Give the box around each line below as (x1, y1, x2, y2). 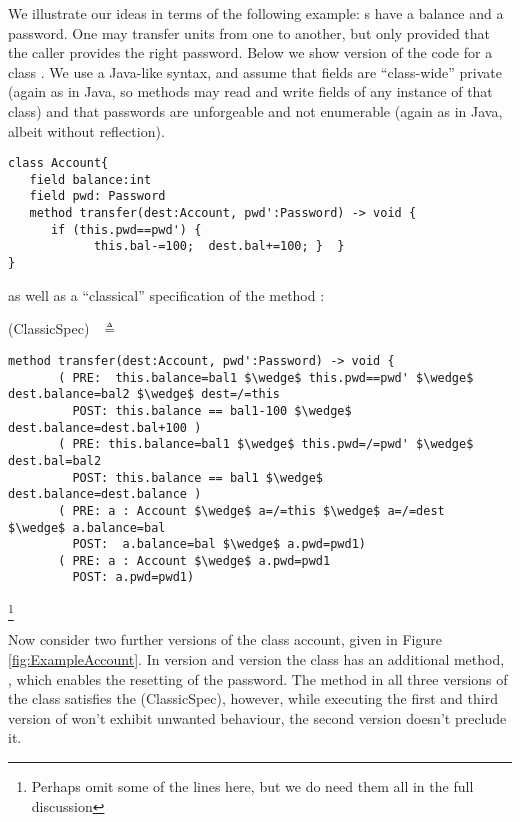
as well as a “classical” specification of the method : (8, 284, 325, 305)
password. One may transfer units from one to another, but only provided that (8, 22, 491, 43)
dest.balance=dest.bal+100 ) (8, 420, 202, 435)
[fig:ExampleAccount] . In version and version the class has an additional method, (8, 649, 505, 670)
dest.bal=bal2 (8, 453, 102, 468)
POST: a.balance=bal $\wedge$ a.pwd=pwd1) (72, 537, 366, 552)
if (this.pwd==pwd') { (50, 222, 202, 237)
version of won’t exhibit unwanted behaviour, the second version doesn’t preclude (8, 707, 507, 728)
